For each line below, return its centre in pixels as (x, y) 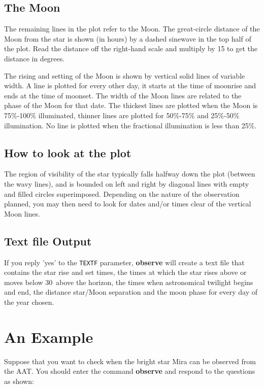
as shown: (19, 381)
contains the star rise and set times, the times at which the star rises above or (125, 272)
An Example (49, 337)
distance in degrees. (35, 58)
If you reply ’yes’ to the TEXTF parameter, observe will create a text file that (124, 262)
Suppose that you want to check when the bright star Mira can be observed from (130, 361)
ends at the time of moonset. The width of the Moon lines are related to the (123, 95)
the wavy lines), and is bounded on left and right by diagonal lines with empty (127, 183)
